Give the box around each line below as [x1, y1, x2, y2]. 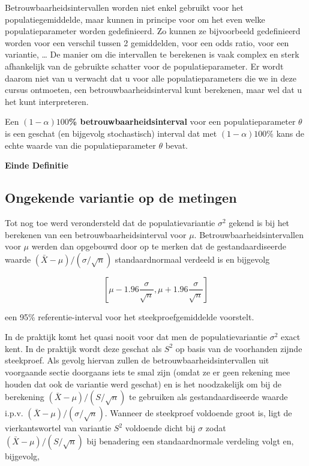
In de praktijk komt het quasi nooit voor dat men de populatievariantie [5, 330, 267, 343]
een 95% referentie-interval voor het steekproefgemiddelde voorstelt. [5, 310, 254, 323]
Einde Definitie [5, 159, 68, 172]
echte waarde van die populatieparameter [5, 139, 156, 151]
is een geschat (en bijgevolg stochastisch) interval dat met [5, 127, 217, 139]
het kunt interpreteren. [5, 95, 89, 107]
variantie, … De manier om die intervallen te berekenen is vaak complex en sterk [5, 48, 299, 61]
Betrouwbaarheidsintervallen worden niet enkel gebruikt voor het [5, 1, 244, 13]
